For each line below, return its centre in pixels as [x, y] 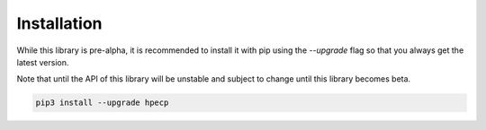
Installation [59, 23]
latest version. [43, 62]
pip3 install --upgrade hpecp [102, 103]
